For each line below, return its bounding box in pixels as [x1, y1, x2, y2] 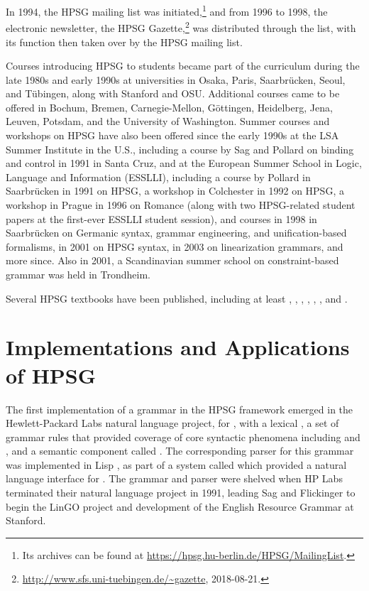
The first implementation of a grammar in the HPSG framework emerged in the [6, 401, 353, 416]
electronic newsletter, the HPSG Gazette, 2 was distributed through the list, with [6, 18, 356, 35]
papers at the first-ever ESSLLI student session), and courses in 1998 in [6, 211, 317, 226]
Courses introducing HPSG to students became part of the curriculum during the [6, 58, 360, 73]
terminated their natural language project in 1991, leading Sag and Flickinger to [6, 485, 356, 500]
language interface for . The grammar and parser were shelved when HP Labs [6, 471, 343, 486]
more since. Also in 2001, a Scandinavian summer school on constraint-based [6, 253, 339, 268]
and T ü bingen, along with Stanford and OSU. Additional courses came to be [6, 86, 340, 101]
